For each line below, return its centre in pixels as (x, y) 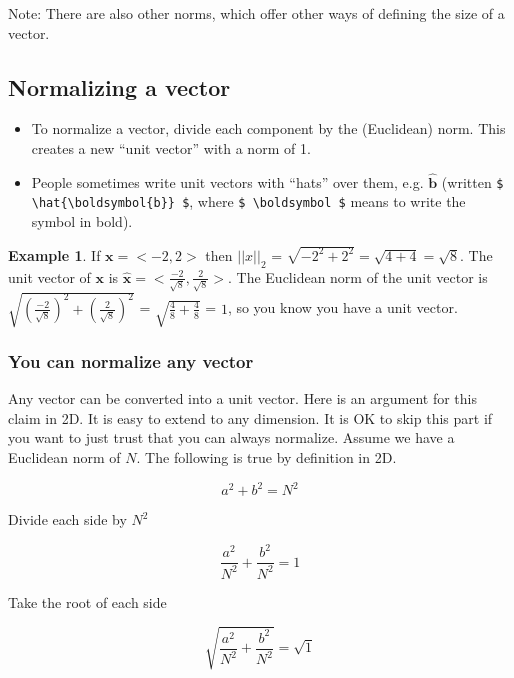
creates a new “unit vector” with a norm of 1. (171, 147)
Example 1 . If (54, 254)
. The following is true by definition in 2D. (266, 457)
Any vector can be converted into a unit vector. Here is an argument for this (242, 398)
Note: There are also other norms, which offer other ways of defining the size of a (256, 13)
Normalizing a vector (119, 86)
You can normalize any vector (131, 360)
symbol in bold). (82, 221)
